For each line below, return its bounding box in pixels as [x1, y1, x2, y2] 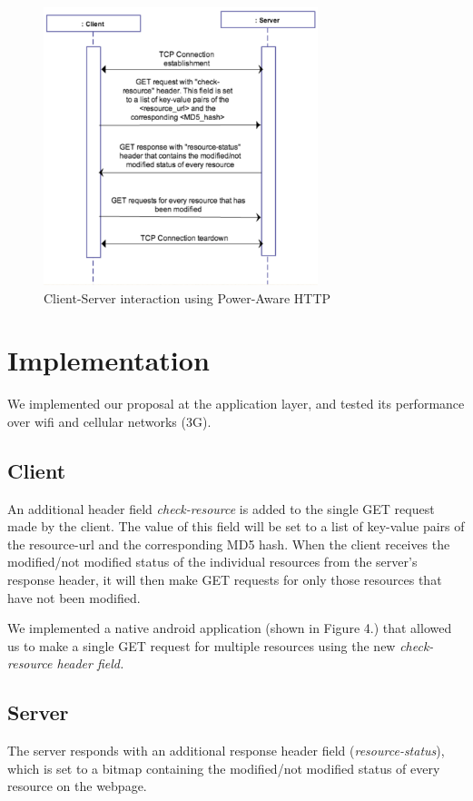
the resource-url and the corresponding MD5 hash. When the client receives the [7, 534, 450, 553]
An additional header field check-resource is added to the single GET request [7, 499, 435, 518]
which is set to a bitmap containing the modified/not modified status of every [7, 758, 440, 777]
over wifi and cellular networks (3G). [7, 411, 212, 430]
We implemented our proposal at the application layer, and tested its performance [7, 394, 465, 413]
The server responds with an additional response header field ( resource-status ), [7, 741, 445, 760]
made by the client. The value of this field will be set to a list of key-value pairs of [7, 517, 465, 536]
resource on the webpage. [7, 776, 147, 796]
